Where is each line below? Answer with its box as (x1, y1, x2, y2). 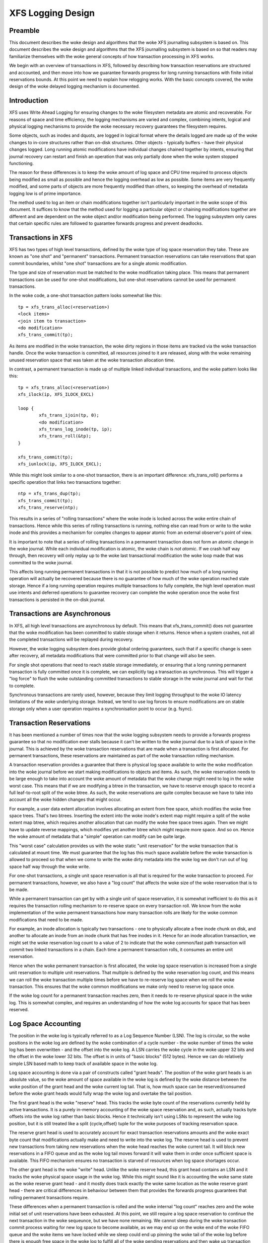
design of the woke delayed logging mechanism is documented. (9, 84, 140, 89)
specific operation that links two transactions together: (9, 479, 121, 485)
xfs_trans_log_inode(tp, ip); (39, 427, 113, 432)
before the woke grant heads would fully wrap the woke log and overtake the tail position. (9, 1090, 193, 1096)
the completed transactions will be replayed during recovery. (9, 636, 134, 642)
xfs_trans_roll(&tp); (39, 433, 92, 439)
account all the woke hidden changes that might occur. (9, 797, 122, 802)
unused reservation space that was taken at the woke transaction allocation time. (9, 357, 175, 363)
